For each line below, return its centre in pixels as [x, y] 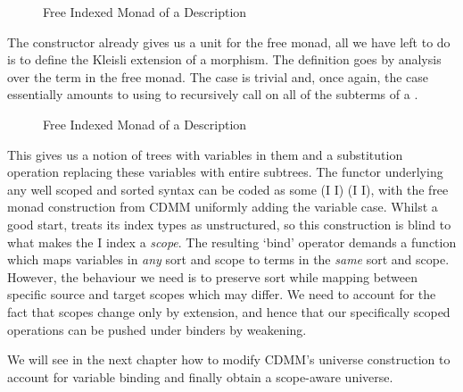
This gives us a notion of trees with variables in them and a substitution [205, 154]
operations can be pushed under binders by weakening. [157, 329]
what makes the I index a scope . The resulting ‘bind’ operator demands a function [232, 242]
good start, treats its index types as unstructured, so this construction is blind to [229, 224]
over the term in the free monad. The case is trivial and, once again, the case [218, 76]
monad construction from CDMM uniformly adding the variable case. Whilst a [223, 207]
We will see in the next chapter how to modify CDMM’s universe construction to [229, 359]
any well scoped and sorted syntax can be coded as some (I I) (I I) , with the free [228, 189]
